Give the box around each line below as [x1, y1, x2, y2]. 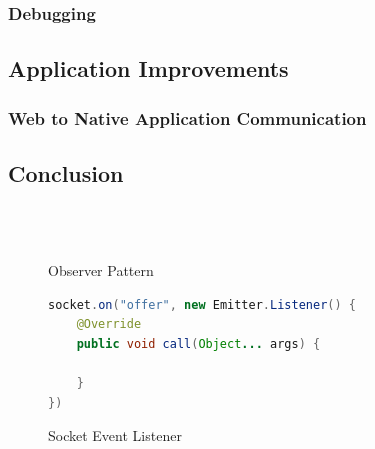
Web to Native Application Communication [8, 105, 367, 130]
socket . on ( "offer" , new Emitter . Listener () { [48, 297, 356, 312]
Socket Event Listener [48, 425, 182, 446]
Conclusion [8, 157, 124, 188]
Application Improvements [8, 53, 289, 84]
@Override [76, 317, 142, 332]
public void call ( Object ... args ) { [76, 336, 321, 351]
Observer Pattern [48, 260, 154, 281]
